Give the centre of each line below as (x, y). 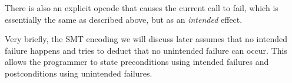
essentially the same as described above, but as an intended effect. (124, 19)
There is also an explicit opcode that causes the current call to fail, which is (142, 8)
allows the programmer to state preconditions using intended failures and (137, 62)
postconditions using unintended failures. (79, 73)
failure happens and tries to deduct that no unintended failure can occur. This (146, 50)
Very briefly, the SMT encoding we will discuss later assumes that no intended (146, 39)
